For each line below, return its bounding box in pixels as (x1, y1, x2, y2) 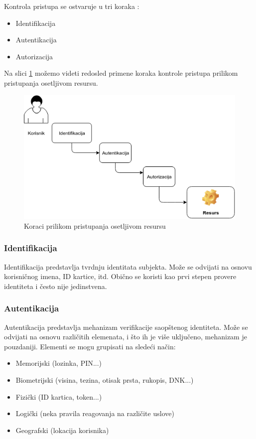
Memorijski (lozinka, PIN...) (15, 358, 102, 368)
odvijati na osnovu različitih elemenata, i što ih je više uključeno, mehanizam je (4, 331, 247, 342)
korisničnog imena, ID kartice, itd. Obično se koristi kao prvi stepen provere (4, 271, 237, 282)
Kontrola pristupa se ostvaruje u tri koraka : (4, 1, 139, 11)
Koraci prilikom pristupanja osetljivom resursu (24, 220, 166, 231)
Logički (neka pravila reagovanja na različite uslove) (15, 408, 174, 419)
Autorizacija (15, 51, 53, 61)
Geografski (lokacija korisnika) (15, 425, 109, 435)
